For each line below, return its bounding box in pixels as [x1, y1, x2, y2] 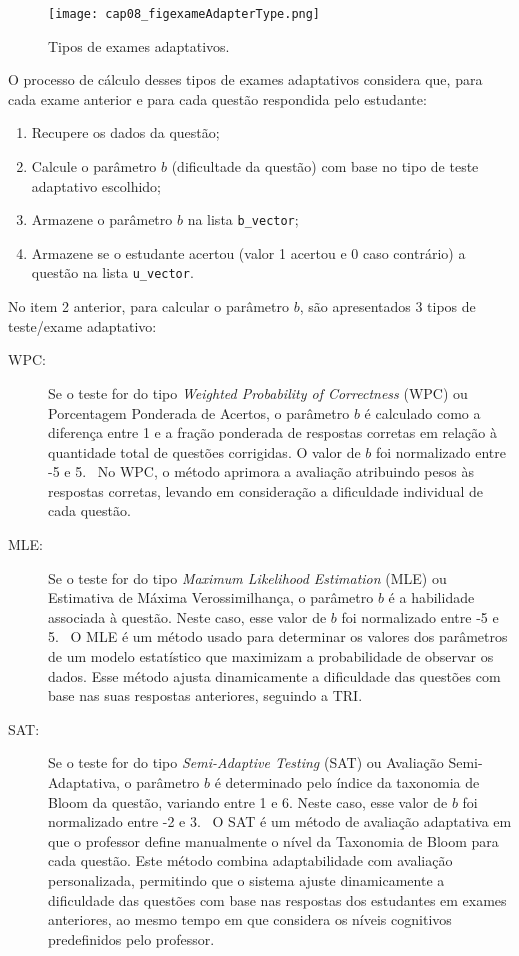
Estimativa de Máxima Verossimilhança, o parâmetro [48, 587, 374, 608]
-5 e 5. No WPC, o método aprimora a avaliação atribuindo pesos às [48, 461, 474, 482]
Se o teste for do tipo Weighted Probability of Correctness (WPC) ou [48, 382, 468, 403]
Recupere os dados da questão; [31, 122, 220, 143]
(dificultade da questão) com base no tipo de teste [171, 156, 479, 177]
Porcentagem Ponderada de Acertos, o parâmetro [48, 402, 350, 423]
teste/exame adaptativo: [8, 315, 157, 336]
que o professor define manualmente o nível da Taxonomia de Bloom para [48, 830, 499, 851]
